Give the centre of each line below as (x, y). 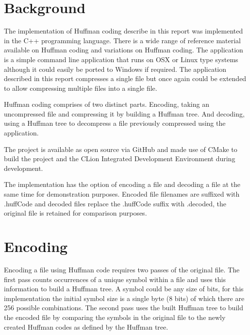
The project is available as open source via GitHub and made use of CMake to (121, 149)
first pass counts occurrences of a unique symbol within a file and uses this (115, 279)
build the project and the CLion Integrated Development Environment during (120, 159)
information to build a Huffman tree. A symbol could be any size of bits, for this (124, 289)
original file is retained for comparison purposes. (75, 213)
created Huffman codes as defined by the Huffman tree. (86, 327)
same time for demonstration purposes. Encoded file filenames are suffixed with (122, 194)
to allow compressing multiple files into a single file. (81, 88)
